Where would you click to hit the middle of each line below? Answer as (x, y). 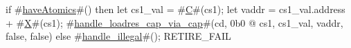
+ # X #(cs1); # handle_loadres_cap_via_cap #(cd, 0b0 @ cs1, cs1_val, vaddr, (174, 22)
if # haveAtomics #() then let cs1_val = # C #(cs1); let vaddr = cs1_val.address (175, 9)
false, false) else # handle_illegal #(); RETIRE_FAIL (118, 36)
